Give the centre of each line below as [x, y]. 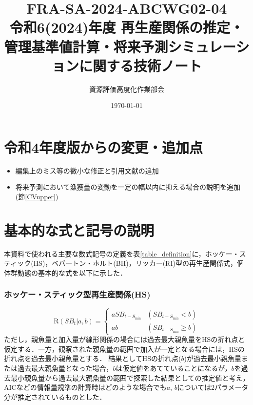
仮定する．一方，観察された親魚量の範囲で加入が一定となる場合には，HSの [124, 349]
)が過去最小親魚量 [213, 358]
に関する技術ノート [140, 65]
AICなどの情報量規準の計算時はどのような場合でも [85, 387]
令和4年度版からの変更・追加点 [104, 147]
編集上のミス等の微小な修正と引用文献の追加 [87, 170]
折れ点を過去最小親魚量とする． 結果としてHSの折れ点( [93, 358]
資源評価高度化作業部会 [127, 89]
